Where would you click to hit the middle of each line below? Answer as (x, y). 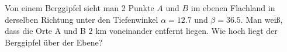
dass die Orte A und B (45, 31)
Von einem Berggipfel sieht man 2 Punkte (79, 8)
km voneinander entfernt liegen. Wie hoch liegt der (186, 31)
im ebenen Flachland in (233, 8)
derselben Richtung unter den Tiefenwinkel (82, 19)
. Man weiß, (262, 19)
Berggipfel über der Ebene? (54, 42)
